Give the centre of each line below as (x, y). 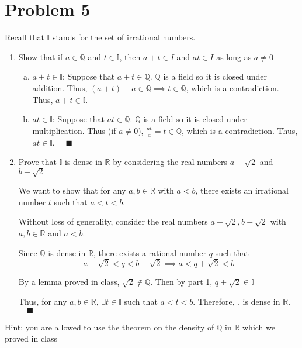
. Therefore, (214, 301)
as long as (234, 56)
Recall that (25, 37)
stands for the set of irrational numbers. (124, 37)
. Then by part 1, (181, 282)
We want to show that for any (72, 190)
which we (259, 327)
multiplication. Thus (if (74, 130)
